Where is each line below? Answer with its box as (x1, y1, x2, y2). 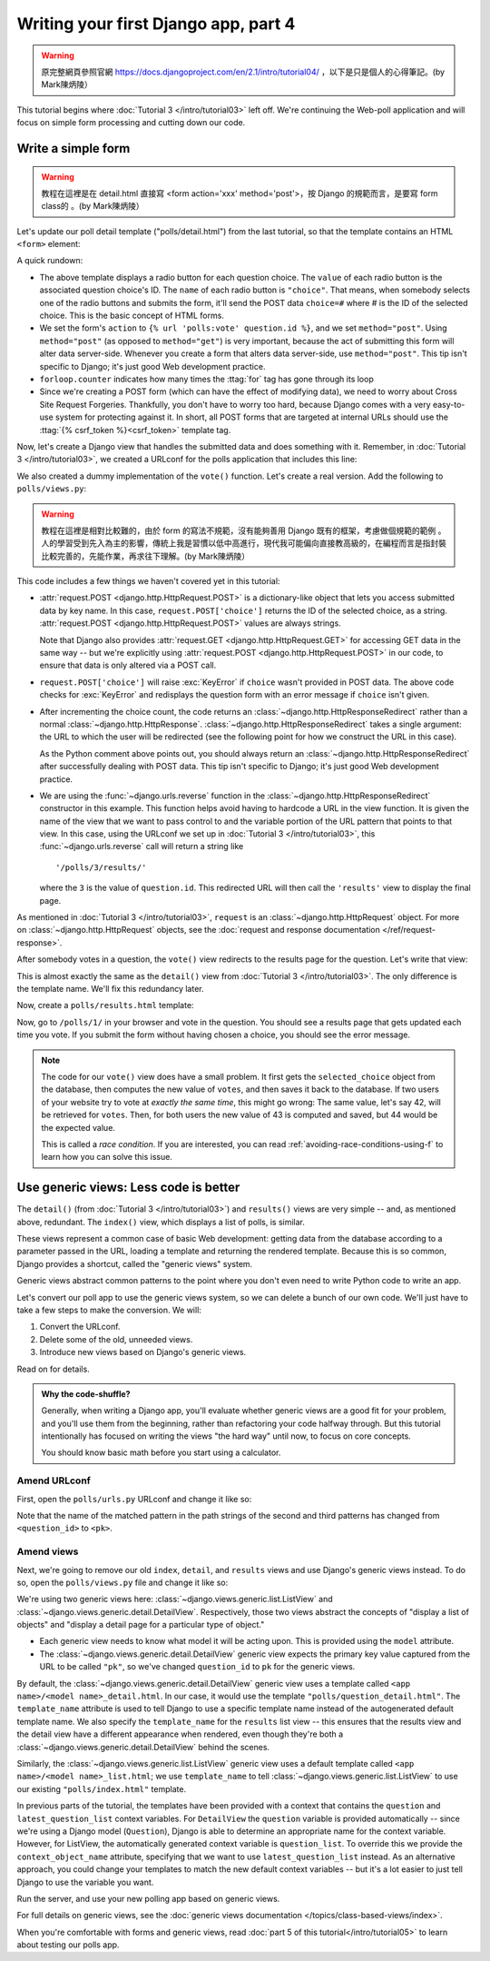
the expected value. (41, 1122, 115, 1133)
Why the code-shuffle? (41, 1388, 131, 1399)
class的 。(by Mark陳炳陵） (41, 201, 144, 212)
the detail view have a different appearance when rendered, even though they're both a (16, 1728, 344, 1739)
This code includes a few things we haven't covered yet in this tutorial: (16, 576, 280, 587)
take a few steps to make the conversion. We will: (16, 1304, 201, 1315)
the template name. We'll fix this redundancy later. (16, 984, 204, 994)
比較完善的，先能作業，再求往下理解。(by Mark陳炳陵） (41, 550, 250, 561)
